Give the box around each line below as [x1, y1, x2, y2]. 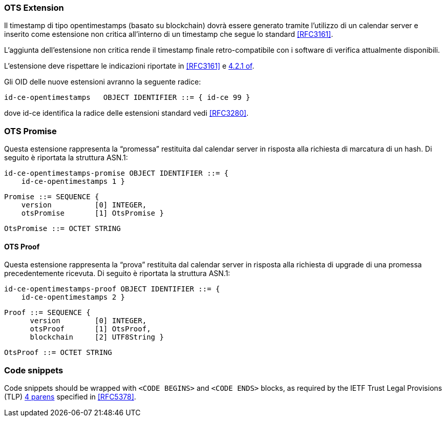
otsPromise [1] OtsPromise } [21, 209, 164, 218]
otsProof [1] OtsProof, [30, 325, 151, 333]
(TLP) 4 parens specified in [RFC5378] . [4, 392, 136, 402]
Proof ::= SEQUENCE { [4, 308, 91, 317]
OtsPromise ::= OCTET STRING [4, 224, 121, 233]
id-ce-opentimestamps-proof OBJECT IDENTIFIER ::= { [4, 285, 220, 293]
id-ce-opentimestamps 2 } [21, 293, 125, 302]
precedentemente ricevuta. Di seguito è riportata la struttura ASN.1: [4, 269, 230, 278]
